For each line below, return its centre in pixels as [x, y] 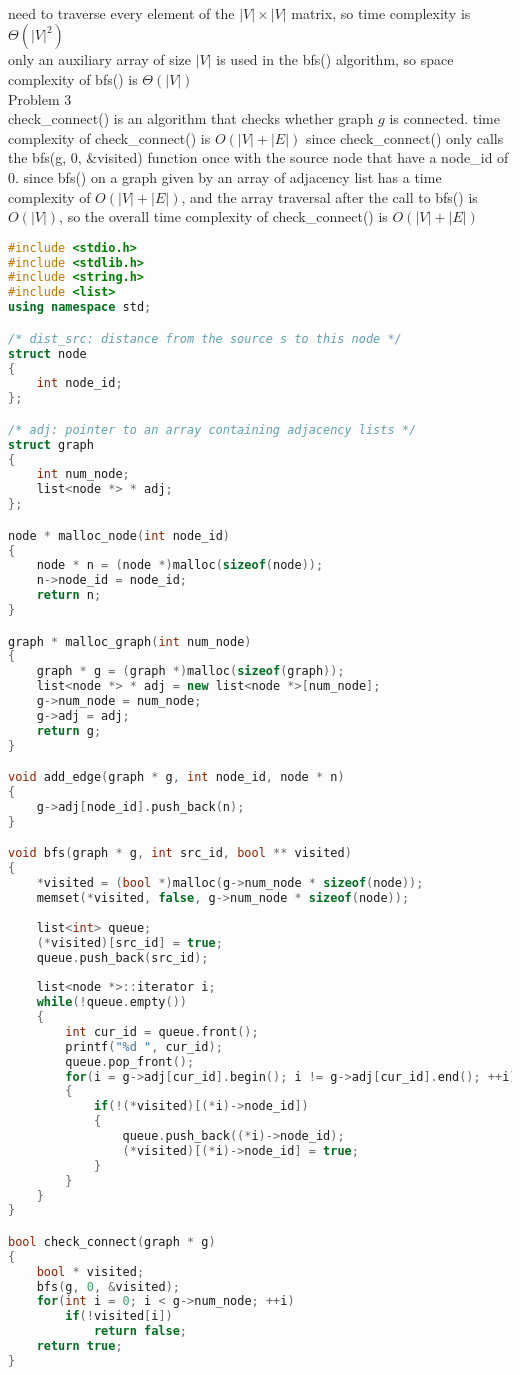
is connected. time [444, 118]
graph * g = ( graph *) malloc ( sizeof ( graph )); [190, 671]
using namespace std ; [80, 307]
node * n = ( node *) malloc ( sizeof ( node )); [180, 565]
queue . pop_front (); [130, 1061]
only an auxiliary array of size [99, 59]
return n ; [69, 595]
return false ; [140, 1331]
